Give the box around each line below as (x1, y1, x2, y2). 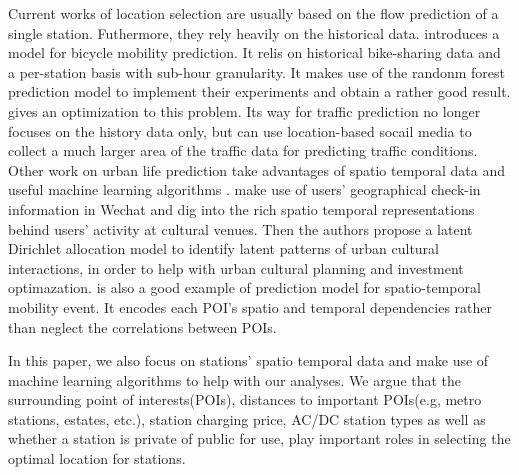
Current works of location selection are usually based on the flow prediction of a (8, 3, 499, 23)
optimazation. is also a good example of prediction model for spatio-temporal (8, 277, 481, 298)
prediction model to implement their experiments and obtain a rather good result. (8, 81, 511, 102)
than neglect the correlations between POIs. (8, 316, 277, 337)
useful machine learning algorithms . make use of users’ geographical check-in (8, 179, 481, 200)
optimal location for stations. (8, 448, 186, 469)
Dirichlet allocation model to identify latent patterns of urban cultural (8, 238, 439, 259)
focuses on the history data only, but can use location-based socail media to (8, 120, 472, 141)
